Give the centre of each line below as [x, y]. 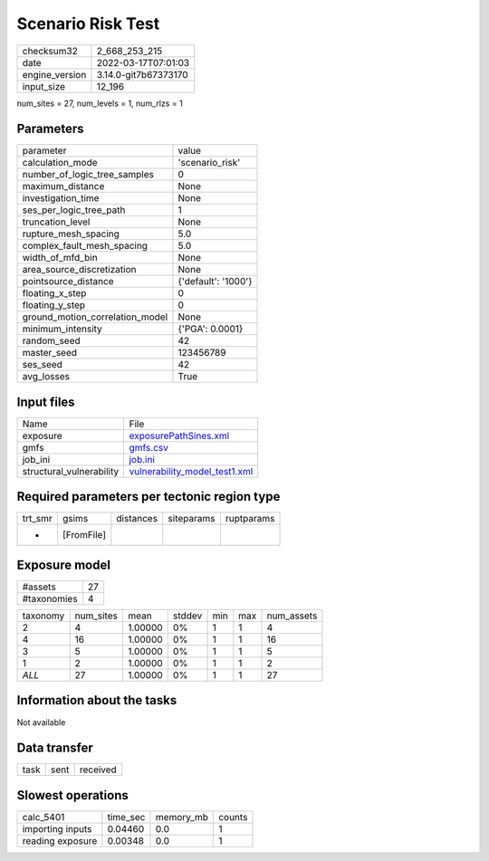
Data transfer [55, 748]
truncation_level [56, 222]
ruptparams [250, 519]
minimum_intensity [62, 329]
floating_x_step [54, 293]
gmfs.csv [149, 447]
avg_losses [46, 377]
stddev [187, 616]
